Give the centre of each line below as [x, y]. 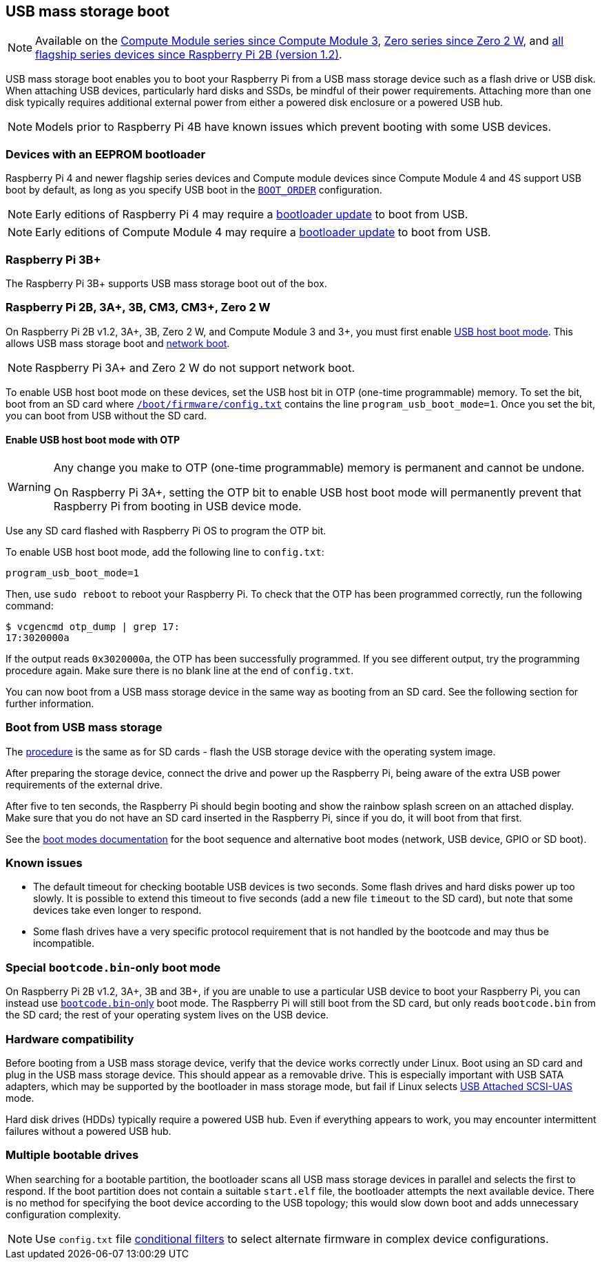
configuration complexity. [63, 1214]
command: [30, 605]
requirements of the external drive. [84, 784]
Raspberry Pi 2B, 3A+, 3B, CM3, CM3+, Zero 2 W [138, 307]
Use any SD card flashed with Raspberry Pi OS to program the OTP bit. [166, 530]
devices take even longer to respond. [117, 910]
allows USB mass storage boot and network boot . [118, 343]
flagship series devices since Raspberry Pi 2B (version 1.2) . [189, 55]
